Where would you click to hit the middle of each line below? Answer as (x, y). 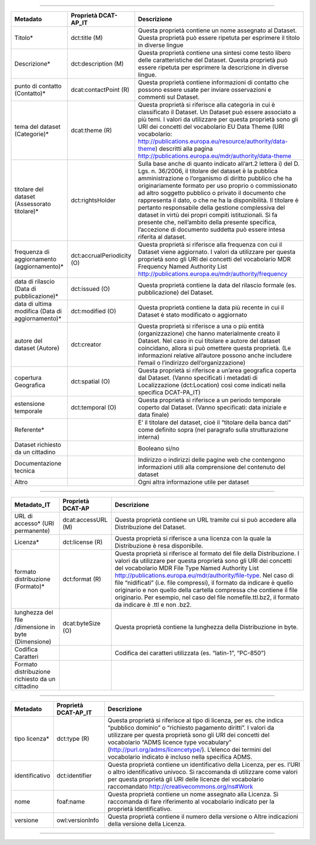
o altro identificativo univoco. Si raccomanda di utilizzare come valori (202, 772)
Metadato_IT (32, 505)
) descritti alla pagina (184, 148)
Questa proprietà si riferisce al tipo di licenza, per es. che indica (195, 720)
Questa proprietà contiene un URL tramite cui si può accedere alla (206, 520)
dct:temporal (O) (94, 407)
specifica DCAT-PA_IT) (169, 392)
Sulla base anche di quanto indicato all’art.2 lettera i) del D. (219, 164)
